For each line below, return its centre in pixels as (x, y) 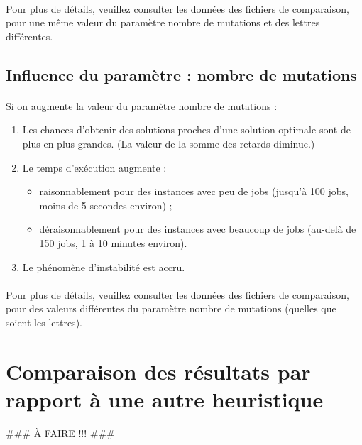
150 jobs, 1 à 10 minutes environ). (113, 242)
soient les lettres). (44, 322)
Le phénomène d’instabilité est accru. (104, 267)
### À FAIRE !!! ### (60, 433)
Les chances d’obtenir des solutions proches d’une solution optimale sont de (186, 130)
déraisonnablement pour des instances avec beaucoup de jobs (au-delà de (198, 229)
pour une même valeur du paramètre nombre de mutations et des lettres (163, 22)
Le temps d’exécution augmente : (94, 167)
